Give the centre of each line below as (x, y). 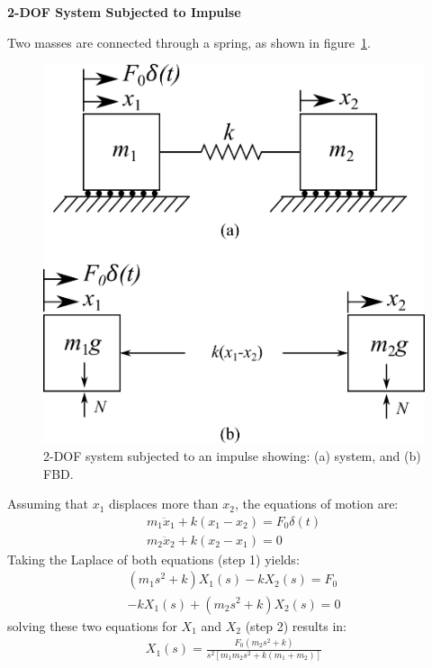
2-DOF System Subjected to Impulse (124, 12)
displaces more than (164, 504)
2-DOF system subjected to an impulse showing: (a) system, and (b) (232, 456)
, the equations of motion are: (316, 504)
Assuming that (48, 504)
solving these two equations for (92, 625)
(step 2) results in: (296, 625)
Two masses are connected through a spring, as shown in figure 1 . (189, 42)
